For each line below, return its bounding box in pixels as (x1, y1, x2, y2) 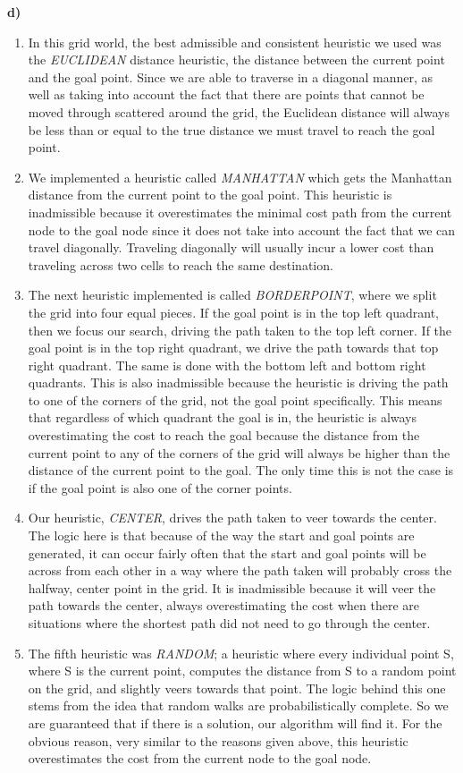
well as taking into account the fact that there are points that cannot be (28, 85, 425, 104)
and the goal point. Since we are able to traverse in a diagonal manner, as (28, 67, 433, 86)
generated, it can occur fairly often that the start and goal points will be (28, 543, 426, 562)
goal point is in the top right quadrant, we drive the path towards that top (28, 338, 439, 357)
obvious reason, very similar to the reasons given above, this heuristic (28, 731, 408, 750)
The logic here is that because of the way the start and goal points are (28, 526, 415, 545)
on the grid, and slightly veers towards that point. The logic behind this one (28, 678, 446, 697)
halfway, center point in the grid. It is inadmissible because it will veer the (28, 578, 436, 597)
